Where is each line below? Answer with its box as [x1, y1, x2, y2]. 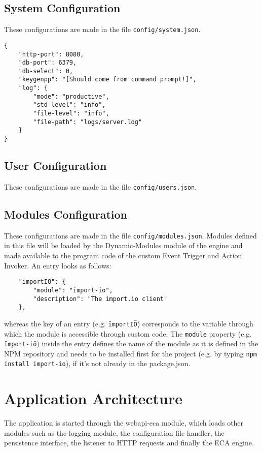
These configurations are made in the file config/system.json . [4, 24, 201, 35]
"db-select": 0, [18, 67, 73, 75]
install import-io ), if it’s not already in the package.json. [4, 358, 191, 369]
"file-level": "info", [33, 110, 109, 117]
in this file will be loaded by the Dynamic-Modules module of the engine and [4, 240, 243, 251]
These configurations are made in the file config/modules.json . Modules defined [4, 230, 257, 240]
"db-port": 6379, [18, 59, 77, 67]
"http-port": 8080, [18, 50, 84, 58]
